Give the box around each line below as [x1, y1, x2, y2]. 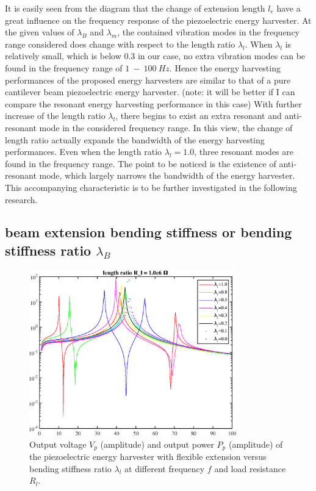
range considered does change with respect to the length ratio [5, 37, 235, 50]
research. [5, 193, 38, 206]
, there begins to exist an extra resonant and [115, 109, 282, 122]
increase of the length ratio [5, 109, 106, 122]
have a [276, 2, 301, 14]
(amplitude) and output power [100, 437, 214, 450]
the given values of [5, 26, 74, 38]
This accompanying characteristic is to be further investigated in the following [5, 181, 297, 193]
